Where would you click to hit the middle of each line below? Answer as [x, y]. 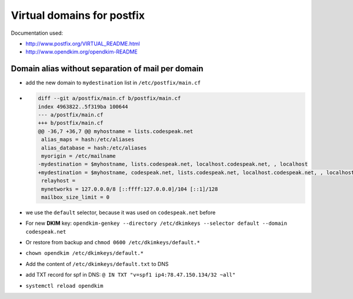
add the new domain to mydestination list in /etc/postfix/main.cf [113, 83]
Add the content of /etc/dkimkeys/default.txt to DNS [97, 264]
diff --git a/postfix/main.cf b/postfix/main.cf [109, 98]
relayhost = [59, 181]
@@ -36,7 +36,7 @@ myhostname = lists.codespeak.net [116, 131]
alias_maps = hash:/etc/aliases [88, 139]
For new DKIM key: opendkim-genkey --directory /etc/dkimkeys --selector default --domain [156, 223]
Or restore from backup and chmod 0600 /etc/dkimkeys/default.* [113, 242]
